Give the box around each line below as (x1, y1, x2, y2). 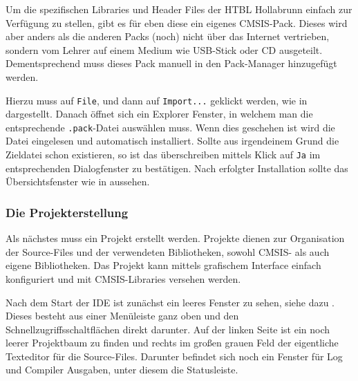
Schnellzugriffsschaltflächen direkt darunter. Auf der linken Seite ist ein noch (6, 322, 330, 336)
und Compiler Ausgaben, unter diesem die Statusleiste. (6, 362, 238, 377)
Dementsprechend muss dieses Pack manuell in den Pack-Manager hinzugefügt (6, 56, 337, 71)
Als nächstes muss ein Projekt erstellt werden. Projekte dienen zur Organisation (6, 231, 345, 245)
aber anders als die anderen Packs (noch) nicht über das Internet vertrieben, (6, 29, 330, 44)
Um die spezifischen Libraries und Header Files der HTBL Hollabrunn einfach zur (6, 2, 352, 16)
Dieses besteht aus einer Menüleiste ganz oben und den (6, 308, 239, 323)
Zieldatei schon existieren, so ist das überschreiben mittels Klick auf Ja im (6, 147, 321, 162)
